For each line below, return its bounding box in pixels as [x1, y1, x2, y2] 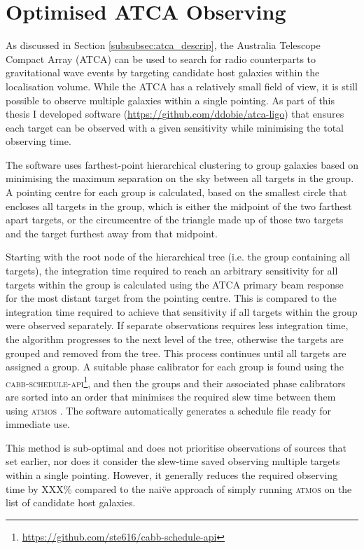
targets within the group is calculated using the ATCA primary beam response [6, 277, 344, 291]
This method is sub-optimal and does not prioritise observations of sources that [6, 440, 346, 454]
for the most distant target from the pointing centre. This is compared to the [6, 291, 337, 305]
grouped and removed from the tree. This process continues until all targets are [6, 345, 346, 360]
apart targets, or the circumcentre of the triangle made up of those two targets [6, 212, 344, 227]
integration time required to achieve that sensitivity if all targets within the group [6, 304, 358, 319]
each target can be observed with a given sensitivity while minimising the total [6, 120, 344, 134]
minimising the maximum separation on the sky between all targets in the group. [6, 171, 354, 186]
